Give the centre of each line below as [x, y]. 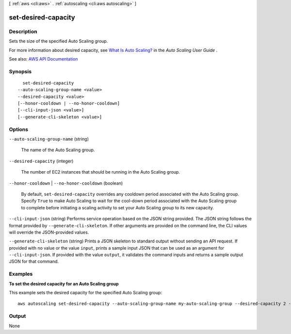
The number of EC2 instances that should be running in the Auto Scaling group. [101, 172]
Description [23, 32]
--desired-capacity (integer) [41, 161]
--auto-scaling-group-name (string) [49, 139]
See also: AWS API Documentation [43, 59]
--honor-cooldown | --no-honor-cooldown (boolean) [66, 183]
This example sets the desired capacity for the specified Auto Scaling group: [86, 292]
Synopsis [20, 71]
